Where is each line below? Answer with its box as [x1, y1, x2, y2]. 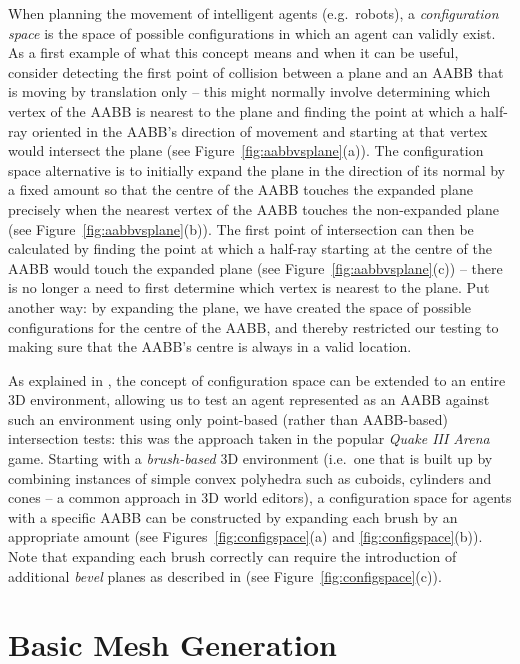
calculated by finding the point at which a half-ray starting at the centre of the [8, 238, 492, 259]
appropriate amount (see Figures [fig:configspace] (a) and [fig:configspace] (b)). [8, 526, 483, 547]
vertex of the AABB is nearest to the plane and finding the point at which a [8, 100, 476, 121]
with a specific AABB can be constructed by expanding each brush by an [8, 506, 458, 527]
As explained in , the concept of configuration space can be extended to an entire [8, 369, 506, 390]
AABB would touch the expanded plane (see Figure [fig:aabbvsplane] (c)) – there [8, 257, 503, 278]
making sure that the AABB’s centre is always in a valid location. [8, 336, 412, 357]
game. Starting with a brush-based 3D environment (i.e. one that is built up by [8, 448, 493, 469]
